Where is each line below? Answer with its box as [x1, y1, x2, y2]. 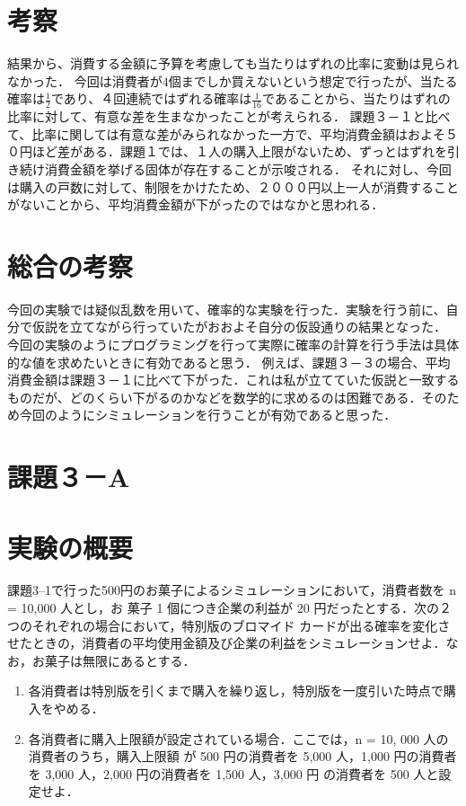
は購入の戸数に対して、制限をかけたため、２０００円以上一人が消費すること [7, 177, 459, 196]
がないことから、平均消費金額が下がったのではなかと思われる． [7, 195, 384, 214]
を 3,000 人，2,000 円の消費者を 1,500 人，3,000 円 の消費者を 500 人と [28, 764, 439, 783]
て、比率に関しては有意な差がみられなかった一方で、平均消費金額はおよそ [7, 124, 446, 143]
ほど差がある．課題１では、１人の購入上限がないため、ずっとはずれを [31, 142, 447, 161]
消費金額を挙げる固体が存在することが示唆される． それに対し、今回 [44, 159, 452, 178]
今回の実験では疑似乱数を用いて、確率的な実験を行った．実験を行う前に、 [7, 299, 446, 318]
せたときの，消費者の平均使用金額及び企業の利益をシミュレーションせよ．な [7, 633, 459, 652]
